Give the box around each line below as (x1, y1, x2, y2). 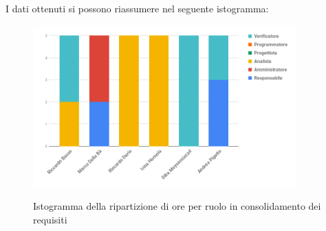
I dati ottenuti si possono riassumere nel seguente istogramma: (6, 1, 269, 15)
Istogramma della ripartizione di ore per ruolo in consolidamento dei (33, 198, 321, 212)
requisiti (33, 212, 67, 226)
